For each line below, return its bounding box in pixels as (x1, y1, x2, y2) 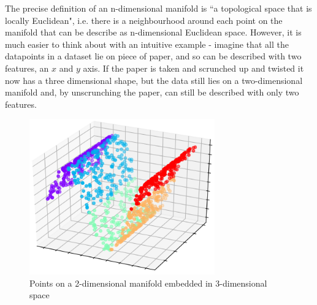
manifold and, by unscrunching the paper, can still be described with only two (5, 86, 299, 99)
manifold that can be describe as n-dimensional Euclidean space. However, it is (5, 26, 302, 39)
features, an (5, 61, 49, 74)
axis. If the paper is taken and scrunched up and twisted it (83, 61, 304, 74)
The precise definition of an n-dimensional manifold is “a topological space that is (5, 2, 312, 14)
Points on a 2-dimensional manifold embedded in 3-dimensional (29, 276, 267, 289)
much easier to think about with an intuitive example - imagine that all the (5, 37, 289, 50)
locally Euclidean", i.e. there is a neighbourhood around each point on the (5, 13, 283, 26)
